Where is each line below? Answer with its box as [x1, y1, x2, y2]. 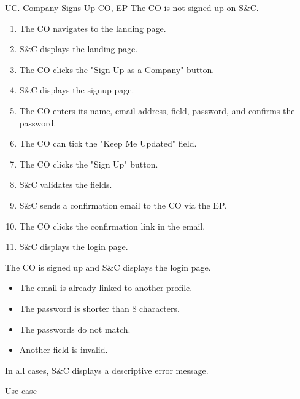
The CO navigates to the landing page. [19, 21, 166, 34]
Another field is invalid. [19, 343, 108, 356]
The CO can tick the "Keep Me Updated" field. [19, 137, 197, 150]
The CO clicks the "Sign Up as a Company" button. [19, 63, 215, 76]
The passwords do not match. [19, 322, 131, 335]
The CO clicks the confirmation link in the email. [19, 219, 206, 232]
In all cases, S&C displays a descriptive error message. [5, 363, 209, 376]
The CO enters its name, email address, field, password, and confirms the [19, 104, 295, 117]
